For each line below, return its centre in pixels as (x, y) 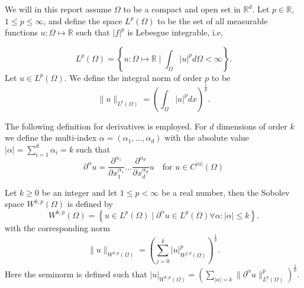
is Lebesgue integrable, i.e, (175, 32)
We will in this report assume (58, 9)
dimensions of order (252, 126)
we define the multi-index (51, 137)
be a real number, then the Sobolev (225, 192)
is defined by (90, 204)
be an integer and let (80, 192)
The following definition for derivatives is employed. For (106, 126)
